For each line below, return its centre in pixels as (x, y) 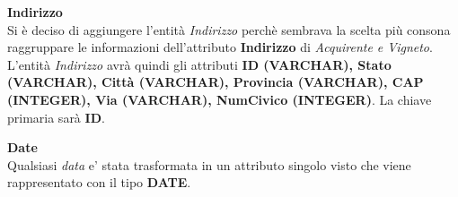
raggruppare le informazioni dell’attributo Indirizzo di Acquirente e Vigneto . (220, 47)
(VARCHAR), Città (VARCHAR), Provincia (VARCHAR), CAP (216, 82)
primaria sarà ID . (56, 117)
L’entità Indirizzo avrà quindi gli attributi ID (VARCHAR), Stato (199, 64)
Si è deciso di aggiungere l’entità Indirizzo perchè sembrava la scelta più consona (229, 29)
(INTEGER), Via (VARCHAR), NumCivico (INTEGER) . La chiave (220, 99)
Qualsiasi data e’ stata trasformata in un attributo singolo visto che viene (209, 164)
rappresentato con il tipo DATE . (99, 182)
